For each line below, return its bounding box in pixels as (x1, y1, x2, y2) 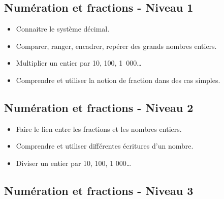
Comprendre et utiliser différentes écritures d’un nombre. (16, 140, 194, 151)
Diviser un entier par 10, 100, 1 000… (16, 157, 132, 168)
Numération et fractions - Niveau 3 (4, 182, 194, 198)
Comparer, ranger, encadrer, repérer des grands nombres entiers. (16, 40, 217, 51)
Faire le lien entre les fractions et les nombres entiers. (16, 123, 182, 134)
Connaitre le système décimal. (16, 23, 110, 34)
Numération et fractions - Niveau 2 (4, 99, 194, 115)
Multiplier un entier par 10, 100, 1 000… (16, 58, 142, 68)
